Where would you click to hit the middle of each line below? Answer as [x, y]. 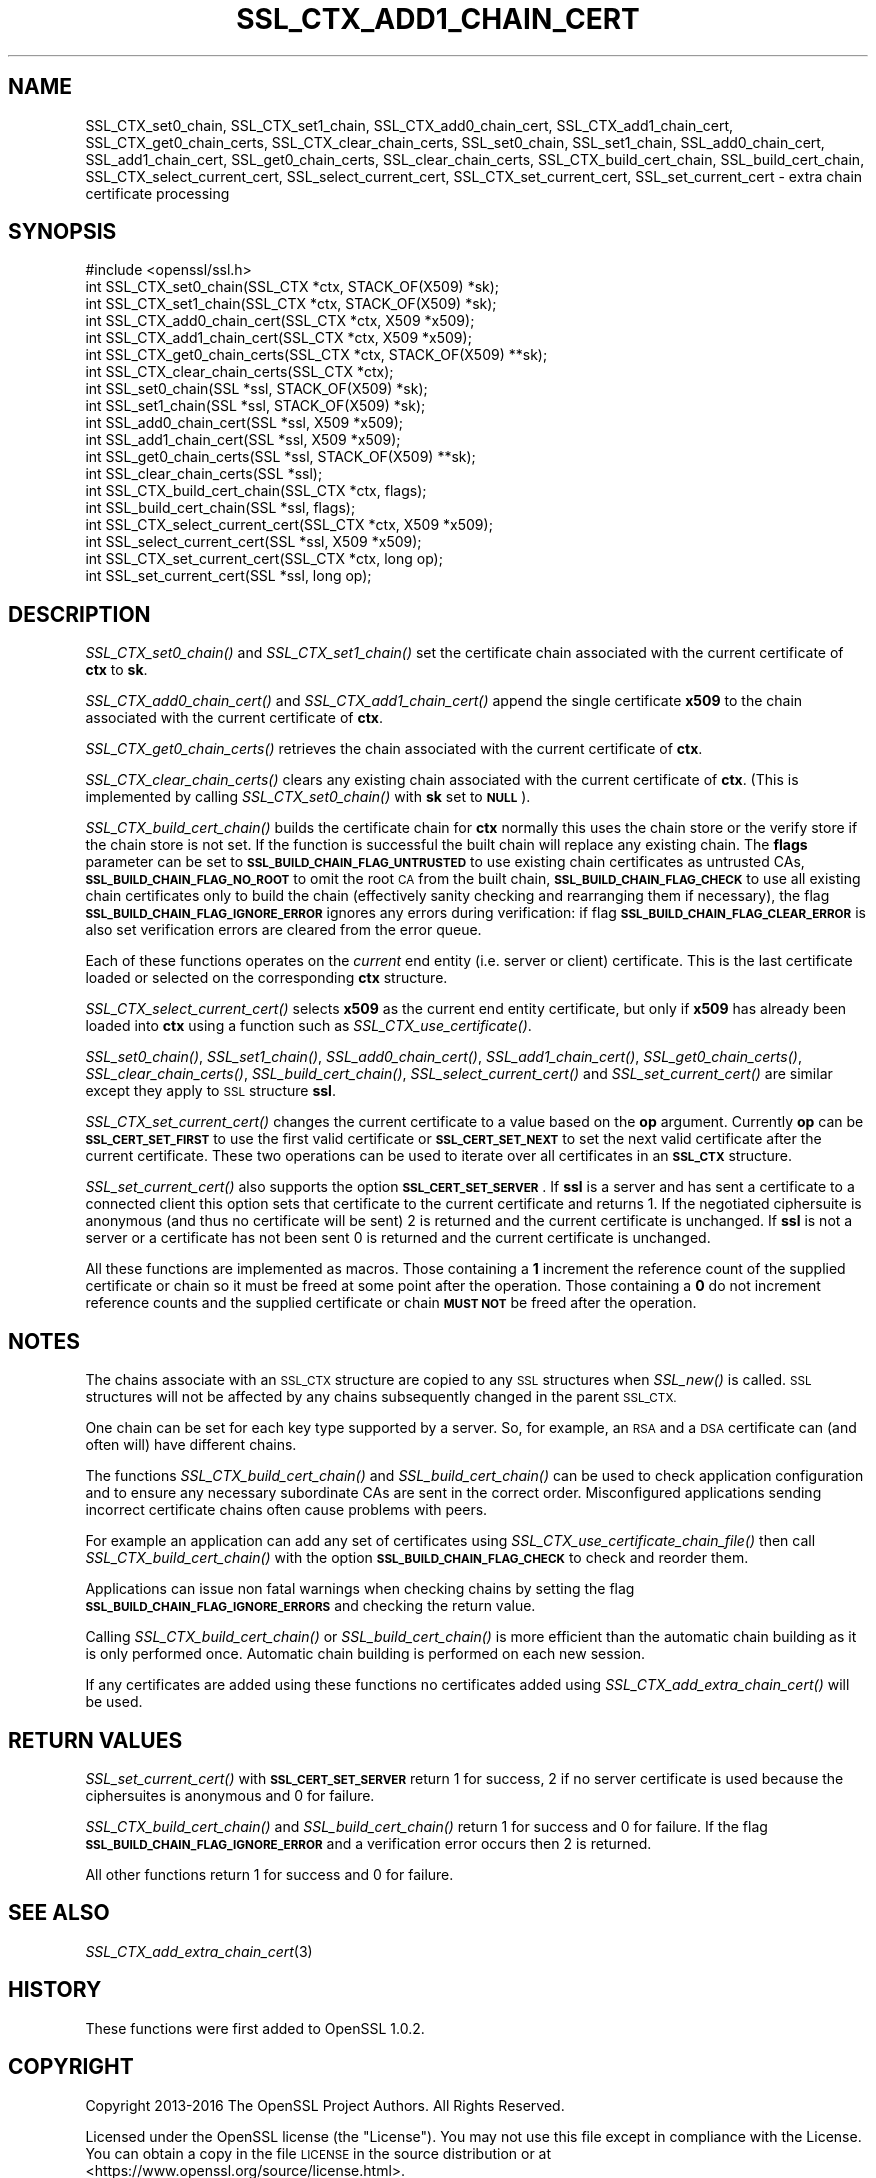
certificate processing [157, 193]
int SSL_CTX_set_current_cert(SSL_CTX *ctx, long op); [264, 559]
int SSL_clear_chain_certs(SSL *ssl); [204, 474]
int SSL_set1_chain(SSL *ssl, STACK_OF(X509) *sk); [255, 406]
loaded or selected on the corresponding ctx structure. [266, 978]
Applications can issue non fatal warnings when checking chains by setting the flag [360, 1589]
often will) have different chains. [191, 1445]
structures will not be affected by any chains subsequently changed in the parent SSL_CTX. [381, 1397]
